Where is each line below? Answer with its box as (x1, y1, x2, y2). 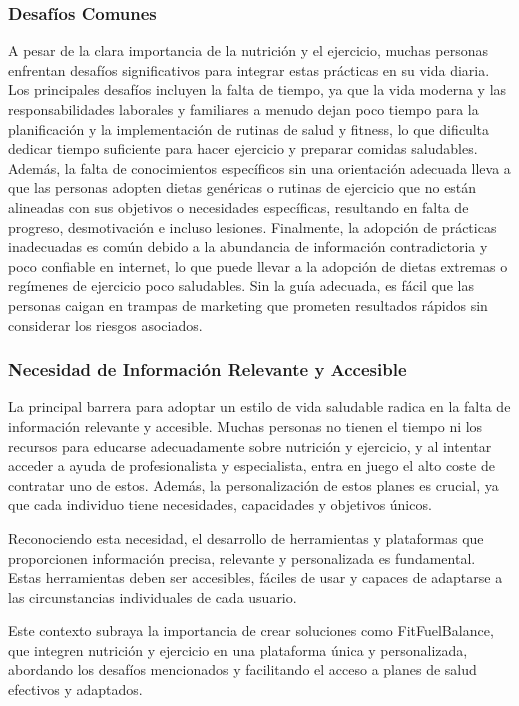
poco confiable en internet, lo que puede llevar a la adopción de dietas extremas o (8, 255, 508, 276)
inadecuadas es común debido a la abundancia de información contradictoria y (8, 236, 488, 257)
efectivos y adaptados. (8, 679, 143, 700)
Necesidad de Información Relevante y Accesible (8, 357, 407, 382)
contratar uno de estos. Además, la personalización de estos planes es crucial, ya (8, 474, 499, 495)
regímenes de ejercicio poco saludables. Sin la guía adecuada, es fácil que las (8, 275, 474, 296)
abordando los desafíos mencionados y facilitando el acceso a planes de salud (8, 659, 477, 680)
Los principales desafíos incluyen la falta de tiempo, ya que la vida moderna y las (8, 79, 507, 100)
